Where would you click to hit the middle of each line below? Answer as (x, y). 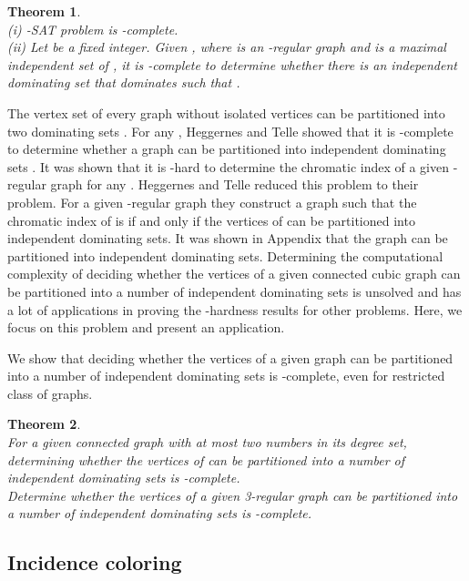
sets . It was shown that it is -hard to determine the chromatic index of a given (229, 166)
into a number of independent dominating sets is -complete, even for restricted (226, 376)
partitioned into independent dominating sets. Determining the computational (225, 255)
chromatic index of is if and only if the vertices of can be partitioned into (211, 220)
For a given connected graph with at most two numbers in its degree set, (207, 442)
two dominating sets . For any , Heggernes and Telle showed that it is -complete (230, 131)
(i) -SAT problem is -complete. (93, 29)
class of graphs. (50, 393)
